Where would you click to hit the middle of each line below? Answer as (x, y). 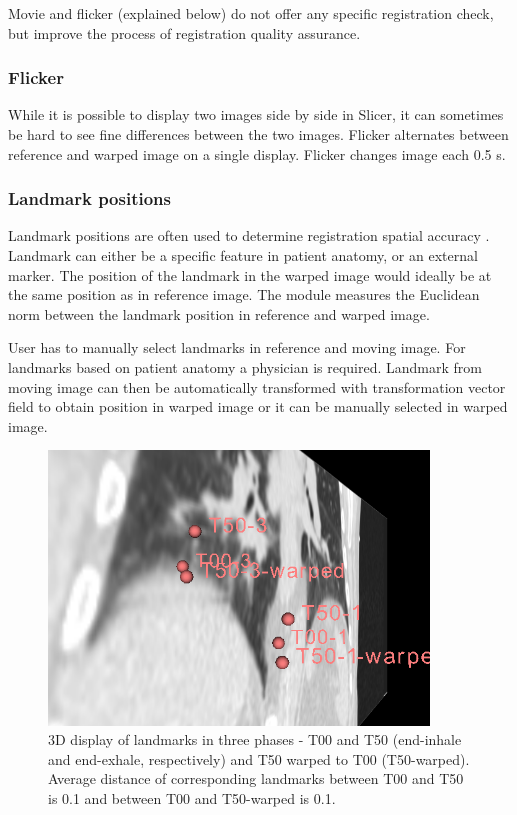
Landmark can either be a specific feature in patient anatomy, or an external (243, 255)
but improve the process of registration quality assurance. (184, 32)
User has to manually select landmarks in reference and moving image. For (237, 347)
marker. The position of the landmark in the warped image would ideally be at (250, 274)
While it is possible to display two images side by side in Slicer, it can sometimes (256, 114)
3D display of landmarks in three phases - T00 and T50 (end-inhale (255, 739)
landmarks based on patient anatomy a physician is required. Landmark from (245, 366)
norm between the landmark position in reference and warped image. (219, 313)
